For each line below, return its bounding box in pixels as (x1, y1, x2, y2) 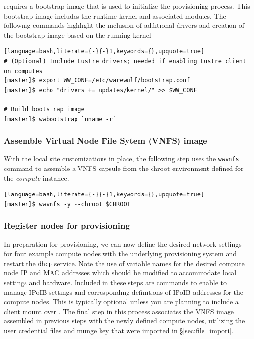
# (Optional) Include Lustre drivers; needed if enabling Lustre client (4, 57, 246, 65)
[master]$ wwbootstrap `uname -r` (4, 115, 117, 122)
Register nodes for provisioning (4, 219, 130, 232)
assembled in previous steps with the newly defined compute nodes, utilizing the (4, 315, 245, 326)
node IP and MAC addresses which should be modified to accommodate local (4, 267, 237, 278)
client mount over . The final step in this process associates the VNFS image (4, 306, 234, 316)
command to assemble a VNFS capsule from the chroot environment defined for (4, 163, 244, 173)
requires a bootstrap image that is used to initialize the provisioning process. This (4, 1, 250, 11)
